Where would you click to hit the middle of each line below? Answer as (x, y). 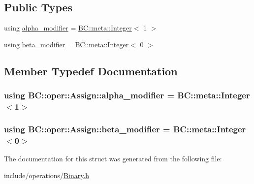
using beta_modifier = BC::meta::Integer (66, 44)
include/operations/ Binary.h (47, 175)
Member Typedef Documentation (91, 71)
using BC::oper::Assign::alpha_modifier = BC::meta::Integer (127, 95)
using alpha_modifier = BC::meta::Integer (68, 28)
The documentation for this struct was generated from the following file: (113, 159)
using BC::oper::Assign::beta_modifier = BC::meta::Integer (125, 129)
